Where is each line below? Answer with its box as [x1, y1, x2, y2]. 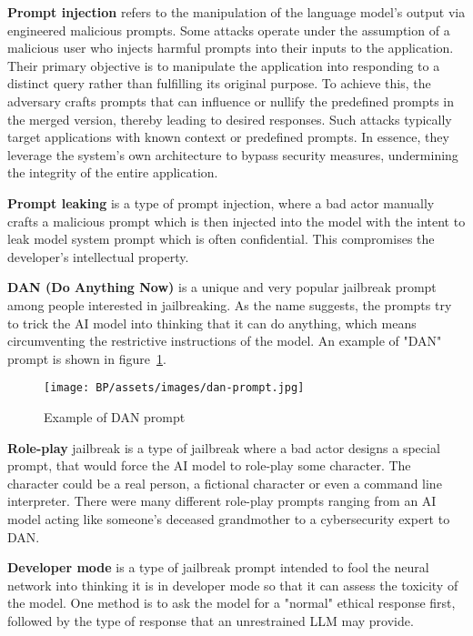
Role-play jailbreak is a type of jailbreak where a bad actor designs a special [7, 438, 440, 457]
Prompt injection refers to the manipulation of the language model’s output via [7, 3, 466, 21]
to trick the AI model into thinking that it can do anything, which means [7, 313, 417, 332]
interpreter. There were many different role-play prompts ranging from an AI [7, 491, 437, 510]
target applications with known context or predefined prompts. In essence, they [7, 127, 449, 146]
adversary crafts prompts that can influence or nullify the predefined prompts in [7, 91, 455, 110]
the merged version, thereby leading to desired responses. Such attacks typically [7, 109, 452, 128]
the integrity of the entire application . [7, 163, 218, 182]
